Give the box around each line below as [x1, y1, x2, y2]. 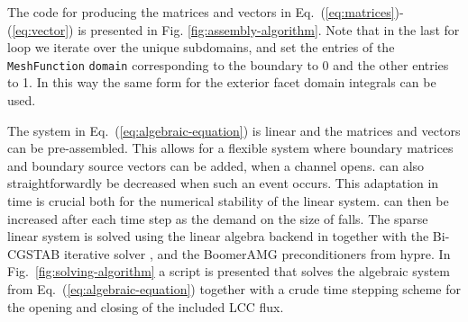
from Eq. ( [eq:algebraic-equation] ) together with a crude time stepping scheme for [7, 279, 462, 298]
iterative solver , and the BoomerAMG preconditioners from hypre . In [63, 244, 451, 263]
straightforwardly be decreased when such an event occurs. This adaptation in [7, 174, 439, 192]
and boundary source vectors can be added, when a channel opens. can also [7, 156, 425, 174]
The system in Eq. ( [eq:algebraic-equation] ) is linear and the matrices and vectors [7, 121, 461, 139]
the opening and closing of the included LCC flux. [7, 297, 284, 316]
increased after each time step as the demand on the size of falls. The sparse [7, 209, 428, 228]
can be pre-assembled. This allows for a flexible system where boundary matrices [7, 139, 454, 157]
